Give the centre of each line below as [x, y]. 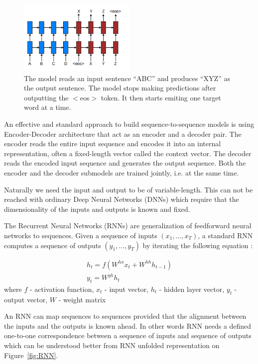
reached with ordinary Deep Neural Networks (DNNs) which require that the [122, 199]
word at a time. [48, 107]
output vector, [26, 299]
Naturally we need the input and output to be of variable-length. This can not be [129, 189]
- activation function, [62, 289]
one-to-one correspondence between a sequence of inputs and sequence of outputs [128, 335]
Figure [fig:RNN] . [31, 355]
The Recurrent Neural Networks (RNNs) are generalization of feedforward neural [128, 226]
